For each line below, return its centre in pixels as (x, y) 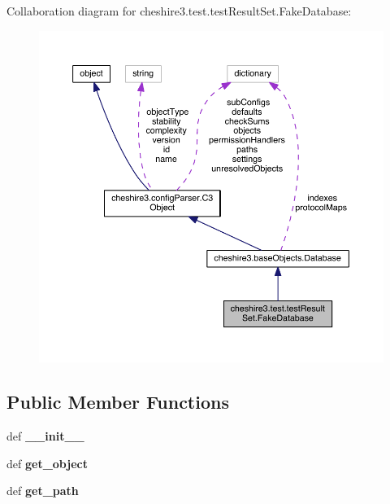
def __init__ (45, 436)
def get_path (43, 491)
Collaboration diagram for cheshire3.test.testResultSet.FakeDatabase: (179, 11)
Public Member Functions (118, 402)
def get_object (47, 463)
